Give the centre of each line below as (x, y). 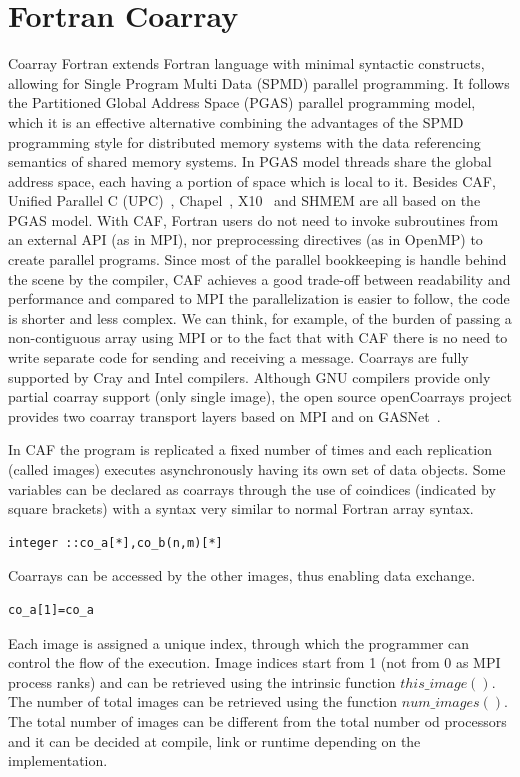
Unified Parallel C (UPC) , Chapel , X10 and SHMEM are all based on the (244, 200)
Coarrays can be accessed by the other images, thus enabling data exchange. (242, 575)
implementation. (58, 760)
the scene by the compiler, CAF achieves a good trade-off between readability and (259, 278)
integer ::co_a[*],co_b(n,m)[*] (115, 542)
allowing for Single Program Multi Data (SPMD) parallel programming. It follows (259, 82)
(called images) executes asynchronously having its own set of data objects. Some (257, 469)
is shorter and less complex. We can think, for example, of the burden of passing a (260, 317)
